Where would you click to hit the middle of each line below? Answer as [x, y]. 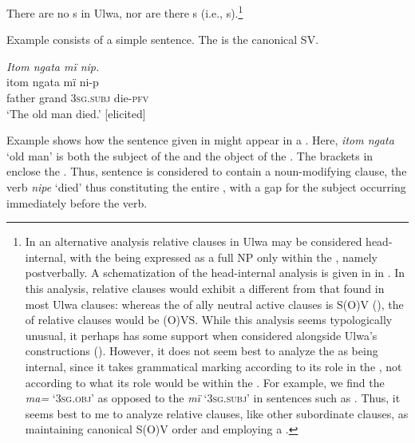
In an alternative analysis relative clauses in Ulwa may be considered [194, 241]
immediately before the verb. [77, 202]
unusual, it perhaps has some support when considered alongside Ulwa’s [201, 335]
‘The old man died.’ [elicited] [76, 113]
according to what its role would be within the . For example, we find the [205, 382]
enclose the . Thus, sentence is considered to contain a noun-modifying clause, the [207, 171]
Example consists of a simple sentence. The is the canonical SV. [163, 40]
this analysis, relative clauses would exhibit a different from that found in [205, 288]
